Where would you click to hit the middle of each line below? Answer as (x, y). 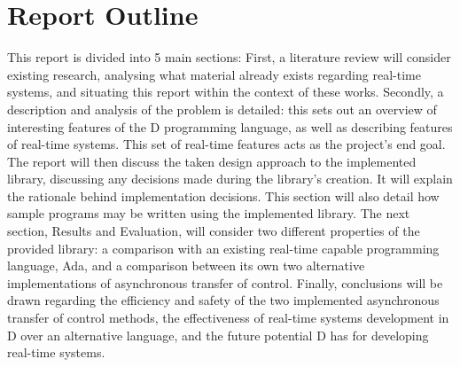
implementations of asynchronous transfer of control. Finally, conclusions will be (225, 282)
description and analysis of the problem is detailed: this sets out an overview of (222, 109)
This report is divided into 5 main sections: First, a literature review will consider (229, 57)
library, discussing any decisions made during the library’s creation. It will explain (230, 179)
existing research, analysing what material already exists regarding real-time (214, 74)
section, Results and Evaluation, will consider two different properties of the (214, 231)
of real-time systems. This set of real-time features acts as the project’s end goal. (226, 144)
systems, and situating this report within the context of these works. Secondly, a (226, 92)
